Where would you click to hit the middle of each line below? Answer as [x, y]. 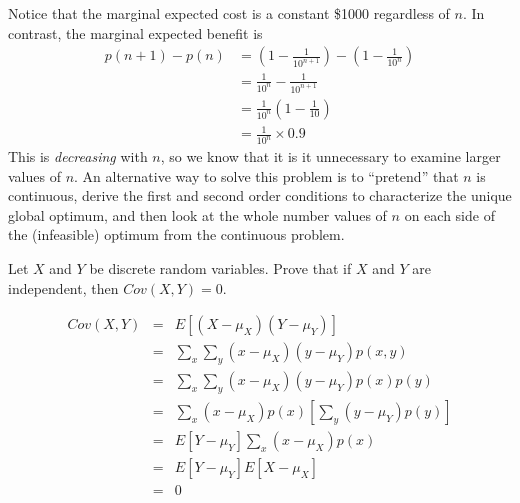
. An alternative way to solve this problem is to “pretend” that [266, 175]
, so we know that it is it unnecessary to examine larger [330, 156]
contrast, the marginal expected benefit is [135, 32]
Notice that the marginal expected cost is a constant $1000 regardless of [229, 13]
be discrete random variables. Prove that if [220, 268]
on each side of [449, 214]
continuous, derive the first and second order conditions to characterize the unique [260, 195]
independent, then [63, 287]
